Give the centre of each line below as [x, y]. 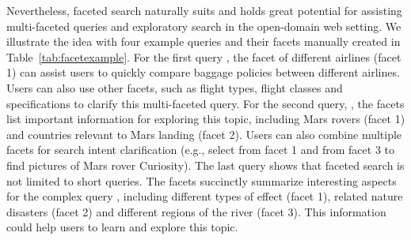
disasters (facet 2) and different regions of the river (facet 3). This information [196, 211]
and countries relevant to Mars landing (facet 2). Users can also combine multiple [204, 134]
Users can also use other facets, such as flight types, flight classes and [175, 87]
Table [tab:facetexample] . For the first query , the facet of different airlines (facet [204, 56]
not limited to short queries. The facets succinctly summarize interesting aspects [202, 180]
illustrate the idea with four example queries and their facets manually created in [204, 41]
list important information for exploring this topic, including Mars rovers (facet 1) [206, 119]
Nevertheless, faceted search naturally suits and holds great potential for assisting [204, 10]
